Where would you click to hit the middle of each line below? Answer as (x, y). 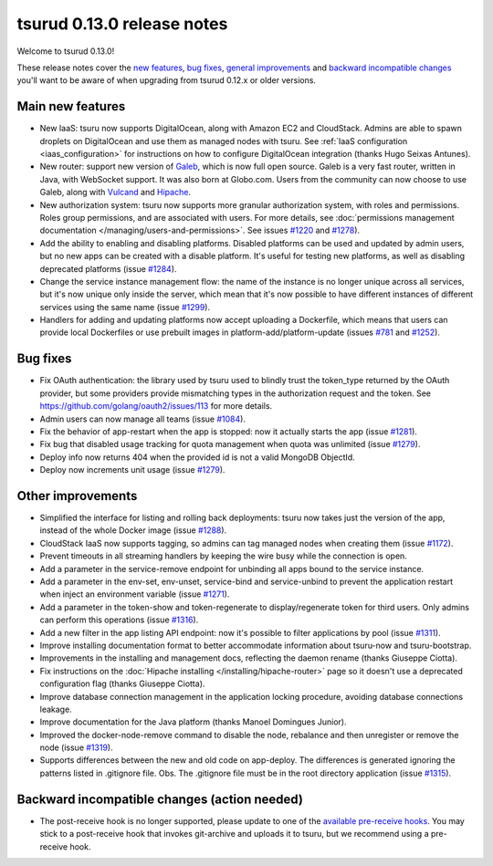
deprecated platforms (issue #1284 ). (108, 268)
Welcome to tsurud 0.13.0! (66, 51)
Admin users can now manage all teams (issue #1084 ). (143, 419)
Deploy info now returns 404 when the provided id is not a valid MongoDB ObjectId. (197, 457)
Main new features (71, 106)
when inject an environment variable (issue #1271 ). (135, 594)
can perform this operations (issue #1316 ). (119, 620)
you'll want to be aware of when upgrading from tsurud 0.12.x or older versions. (167, 80)
